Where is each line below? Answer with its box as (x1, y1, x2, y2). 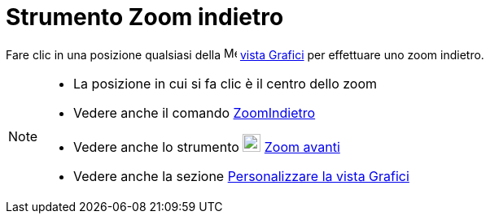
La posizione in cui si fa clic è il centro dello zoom (73, 75, 378, 92)
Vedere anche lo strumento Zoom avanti (73, 138, 340, 155)
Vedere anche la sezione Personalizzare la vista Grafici (73, 167, 409, 184)
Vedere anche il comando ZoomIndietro (73, 104, 316, 121)
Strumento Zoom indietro (6, 3, 284, 31)
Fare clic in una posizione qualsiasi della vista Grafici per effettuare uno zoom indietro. (6, 47, 484, 62)
